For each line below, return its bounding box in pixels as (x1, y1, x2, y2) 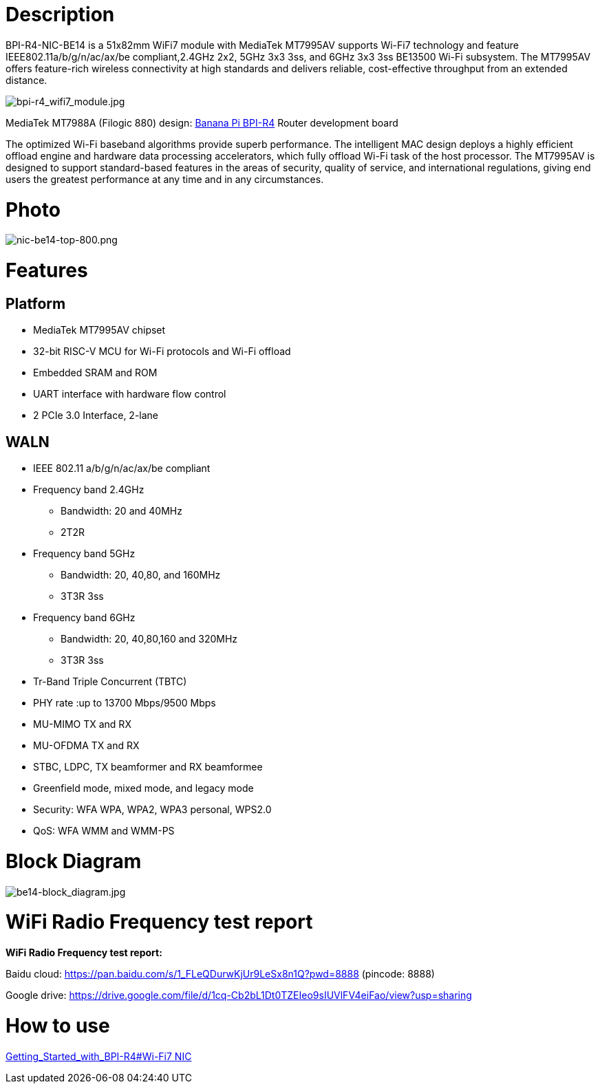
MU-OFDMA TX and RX (33, 740, 140, 752)
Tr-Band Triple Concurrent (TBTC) (33, 676, 187, 688)
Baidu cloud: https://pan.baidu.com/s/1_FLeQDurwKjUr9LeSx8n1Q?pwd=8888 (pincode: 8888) (6, 968, 435, 980)
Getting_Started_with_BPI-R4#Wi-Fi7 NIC (6, 1050, 192, 1062)
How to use (6, 1013, 110, 1037)
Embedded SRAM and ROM (33, 367, 158, 379)
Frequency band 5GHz (33, 548, 136, 560)
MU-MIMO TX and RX (33, 718, 131, 731)
